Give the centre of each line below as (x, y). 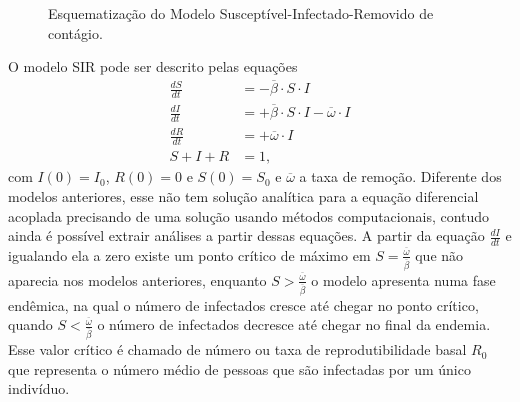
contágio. (75, 32)
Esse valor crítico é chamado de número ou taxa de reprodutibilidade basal (237, 349)
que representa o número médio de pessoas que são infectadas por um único (239, 368)
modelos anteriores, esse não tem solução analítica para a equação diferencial (243, 195)
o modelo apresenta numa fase (403, 279)
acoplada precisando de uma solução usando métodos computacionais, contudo (249, 215)
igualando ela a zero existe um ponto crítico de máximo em (189, 254)
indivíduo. (39, 388)
